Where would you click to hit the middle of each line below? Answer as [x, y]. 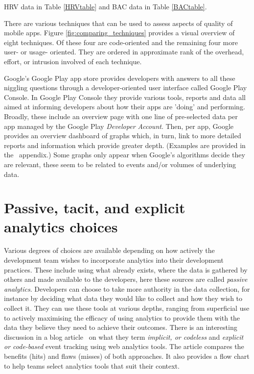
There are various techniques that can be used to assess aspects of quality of [118, 23]
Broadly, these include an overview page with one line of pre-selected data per [121, 116]
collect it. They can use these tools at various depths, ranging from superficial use [127, 308]
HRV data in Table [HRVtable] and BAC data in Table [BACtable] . [105, 6]
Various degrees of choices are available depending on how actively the [109, 250]
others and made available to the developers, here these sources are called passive [126, 279]
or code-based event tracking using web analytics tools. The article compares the [124, 346]
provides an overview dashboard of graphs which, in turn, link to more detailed [123, 136]
